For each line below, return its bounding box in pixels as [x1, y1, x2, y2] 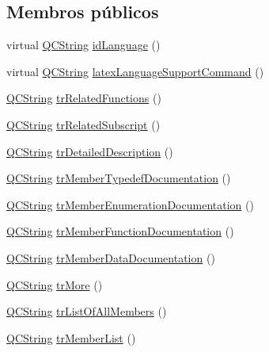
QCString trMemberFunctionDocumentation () [6, 223, 234, 239]
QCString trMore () [6, 276, 103, 293]
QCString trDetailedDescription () [6, 143, 173, 159]
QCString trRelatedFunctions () [6, 90, 161, 106]
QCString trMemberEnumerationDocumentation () [6, 196, 254, 212]
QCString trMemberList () [6, 329, 136, 346]
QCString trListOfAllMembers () [6, 303, 167, 319]
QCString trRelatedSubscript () [6, 116, 161, 132]
